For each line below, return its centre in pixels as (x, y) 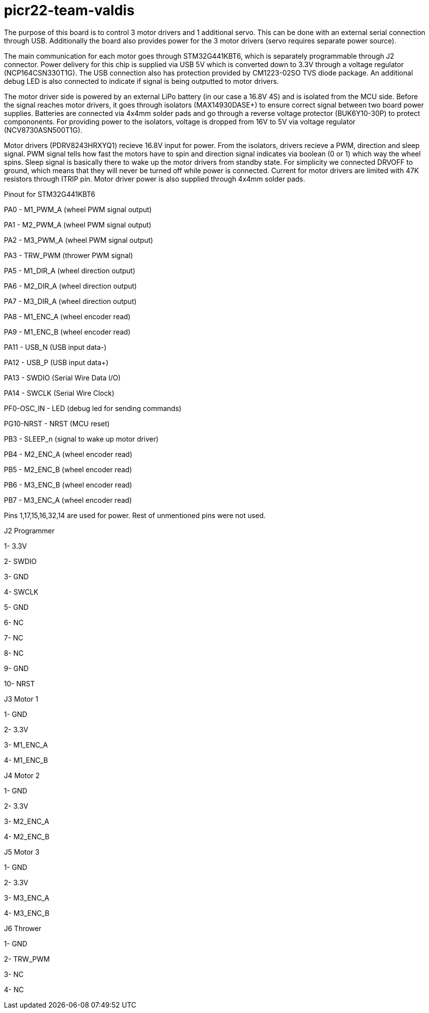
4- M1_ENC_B (26, 760)
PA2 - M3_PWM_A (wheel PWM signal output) (79, 240)
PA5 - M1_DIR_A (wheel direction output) (70, 270)
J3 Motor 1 (21, 699)
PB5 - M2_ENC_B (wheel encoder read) (68, 469)
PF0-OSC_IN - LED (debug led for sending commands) (93, 408)
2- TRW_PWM (27, 959)
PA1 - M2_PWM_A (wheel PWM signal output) (78, 225)
